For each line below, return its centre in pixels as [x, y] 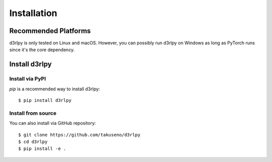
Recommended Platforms [50, 31]
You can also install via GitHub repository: [53, 123]
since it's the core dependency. [42, 50]
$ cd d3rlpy [33, 141]
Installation [33, 13]
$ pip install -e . [42, 149]
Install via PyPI [28, 79]
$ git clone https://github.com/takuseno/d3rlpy [79, 135]
